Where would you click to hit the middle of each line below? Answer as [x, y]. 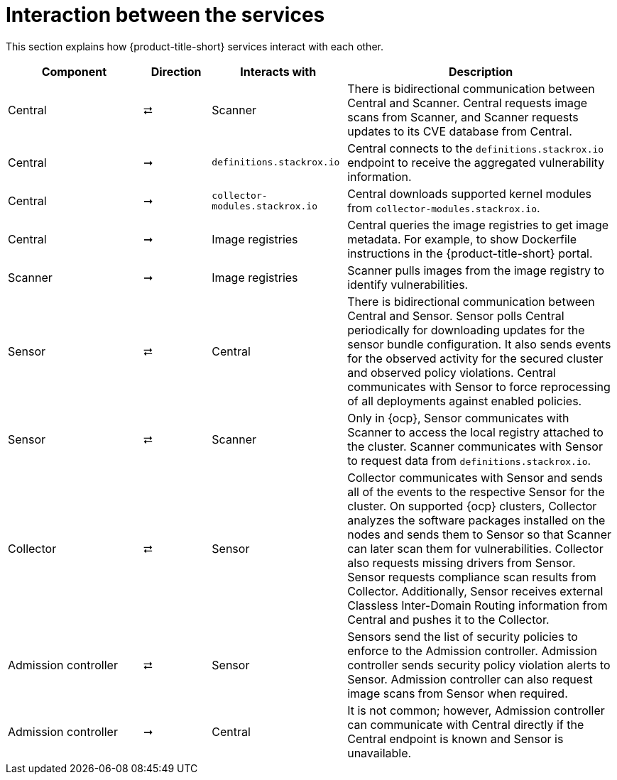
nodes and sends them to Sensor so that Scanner [480, 534]
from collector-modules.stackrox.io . [444, 208]
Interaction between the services [165, 15]
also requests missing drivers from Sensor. [462, 562]
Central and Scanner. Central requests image [468, 103]
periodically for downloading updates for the [466, 330]
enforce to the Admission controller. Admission [472, 650]
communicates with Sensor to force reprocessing [479, 386]
